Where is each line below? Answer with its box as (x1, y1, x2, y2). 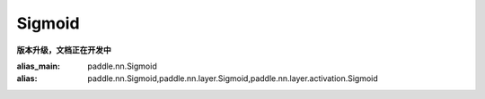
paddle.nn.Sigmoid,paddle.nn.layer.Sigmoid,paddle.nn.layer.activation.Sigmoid (87, 73, 379, 84)
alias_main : (16, 61, 60, 71)
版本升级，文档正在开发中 (16, 45, 111, 55)
